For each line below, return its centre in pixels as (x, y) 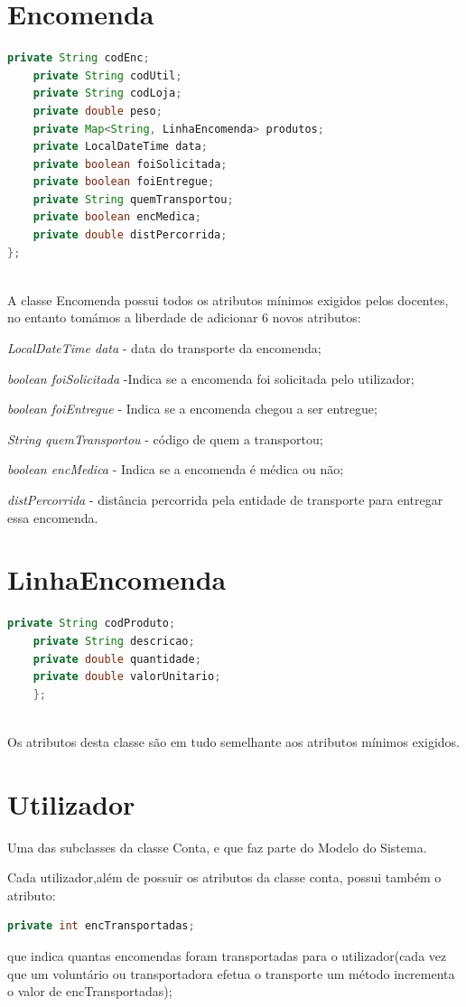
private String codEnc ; (79, 58)
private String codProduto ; (92, 624)
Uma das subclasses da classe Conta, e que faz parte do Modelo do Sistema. (217, 847)
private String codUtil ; (107, 75)
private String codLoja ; (107, 93)
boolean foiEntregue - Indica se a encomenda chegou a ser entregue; (192, 409)
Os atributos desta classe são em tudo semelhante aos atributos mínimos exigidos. (233, 741)
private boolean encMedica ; (117, 217)
